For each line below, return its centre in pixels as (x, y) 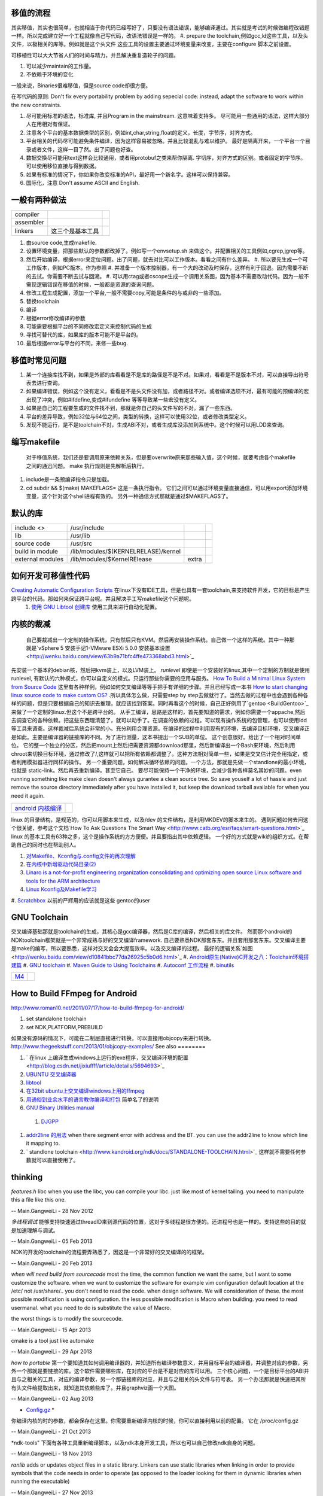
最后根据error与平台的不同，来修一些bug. (77, 343)
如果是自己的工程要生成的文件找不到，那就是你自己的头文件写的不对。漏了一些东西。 (131, 408)
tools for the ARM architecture (63, 881)
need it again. (28, 795)
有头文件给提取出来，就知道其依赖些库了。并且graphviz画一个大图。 (95, 1388)
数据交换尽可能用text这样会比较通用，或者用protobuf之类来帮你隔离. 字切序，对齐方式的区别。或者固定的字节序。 (166, 157)
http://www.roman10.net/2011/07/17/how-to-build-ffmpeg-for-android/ (98, 1008)
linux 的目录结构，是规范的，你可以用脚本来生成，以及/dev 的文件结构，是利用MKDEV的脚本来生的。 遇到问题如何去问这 (160, 820)
